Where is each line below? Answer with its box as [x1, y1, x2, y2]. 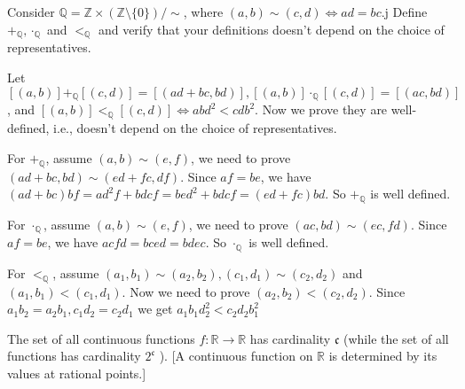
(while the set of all [343, 329, 449, 347]
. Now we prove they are [255, 100, 388, 119]
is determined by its [328, 346, 437, 365]
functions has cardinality [7, 346, 141, 365]
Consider [7, 3, 55, 20]
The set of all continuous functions [7, 329, 195, 347]
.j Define [381, 3, 428, 20]
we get [138, 300, 173, 318]
